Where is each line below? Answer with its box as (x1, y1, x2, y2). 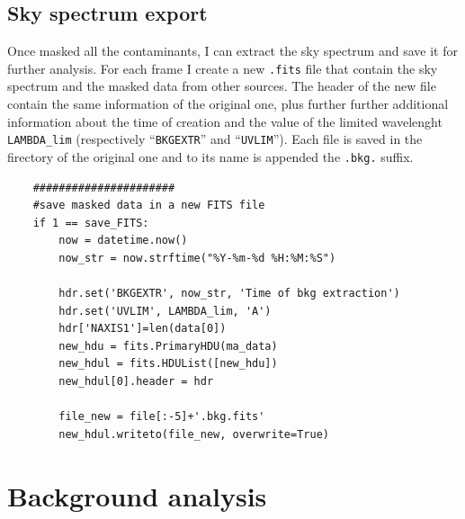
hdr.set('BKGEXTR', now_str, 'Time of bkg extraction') (58, 287, 400, 300)
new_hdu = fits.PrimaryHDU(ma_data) (58, 339, 278, 353)
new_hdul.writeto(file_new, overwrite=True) (58, 427, 329, 441)
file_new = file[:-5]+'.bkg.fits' (58, 410, 265, 424)
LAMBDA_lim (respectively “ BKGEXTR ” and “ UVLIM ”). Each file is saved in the (7, 130, 423, 148)
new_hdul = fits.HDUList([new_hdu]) (58, 357, 278, 371)
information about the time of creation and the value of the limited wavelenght (7, 112, 443, 130)
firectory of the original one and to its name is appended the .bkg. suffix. (7, 147, 414, 166)
